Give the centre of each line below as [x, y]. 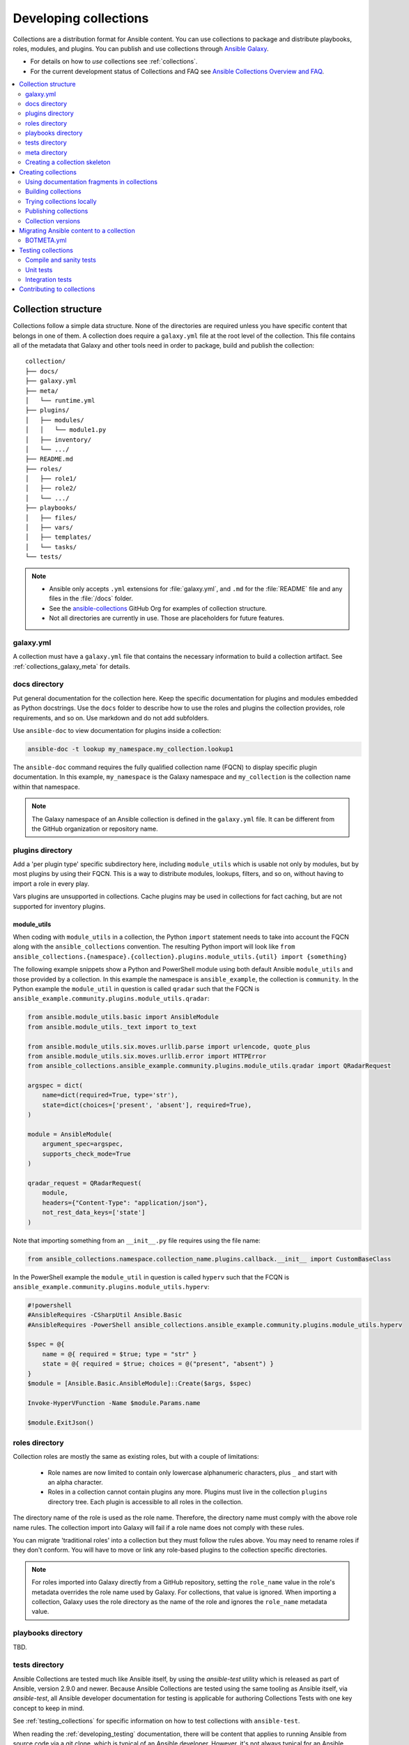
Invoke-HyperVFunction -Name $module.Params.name [114, 1403]
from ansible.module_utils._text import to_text [112, 1027]
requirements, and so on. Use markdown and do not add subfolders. [111, 718]
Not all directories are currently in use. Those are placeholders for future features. [167, 618]
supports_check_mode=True [86, 1154]
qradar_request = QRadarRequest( [85, 1183]
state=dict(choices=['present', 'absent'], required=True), [147, 1105]
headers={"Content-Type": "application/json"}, [125, 1203]
